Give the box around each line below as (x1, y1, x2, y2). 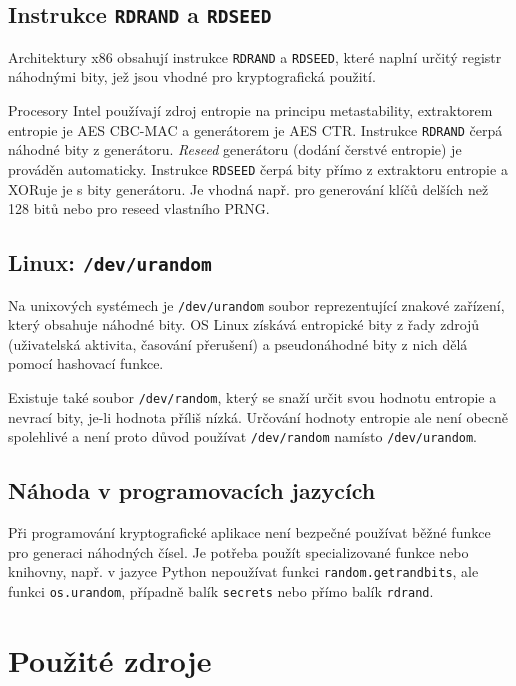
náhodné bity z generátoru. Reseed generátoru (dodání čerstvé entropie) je (8, 139, 462, 160)
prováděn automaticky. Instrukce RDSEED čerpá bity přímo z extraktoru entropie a (8, 158, 508, 179)
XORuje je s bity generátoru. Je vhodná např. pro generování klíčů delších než (8, 178, 489, 199)
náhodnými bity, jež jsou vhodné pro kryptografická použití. (8, 66, 376, 87)
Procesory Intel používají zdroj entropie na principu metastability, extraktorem (8, 100, 493, 121)
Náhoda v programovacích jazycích (8, 475, 376, 506)
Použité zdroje (8, 639, 212, 680)
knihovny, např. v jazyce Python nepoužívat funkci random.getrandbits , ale (8, 561, 479, 582)
